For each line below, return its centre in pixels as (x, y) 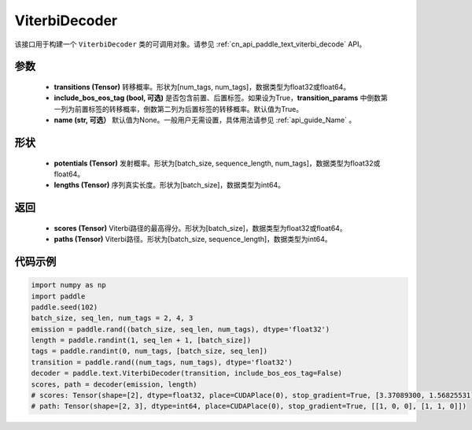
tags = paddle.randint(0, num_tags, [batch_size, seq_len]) (149, 351)
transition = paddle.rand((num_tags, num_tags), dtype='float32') (162, 362)
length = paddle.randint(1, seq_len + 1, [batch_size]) (141, 340)
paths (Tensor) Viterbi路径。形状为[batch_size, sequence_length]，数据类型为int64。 (193, 239)
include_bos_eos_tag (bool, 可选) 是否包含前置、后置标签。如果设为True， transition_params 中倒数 (218, 98)
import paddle (58, 296)
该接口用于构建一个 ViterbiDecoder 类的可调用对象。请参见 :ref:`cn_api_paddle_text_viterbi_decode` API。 (190, 44)
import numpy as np (68, 285)
